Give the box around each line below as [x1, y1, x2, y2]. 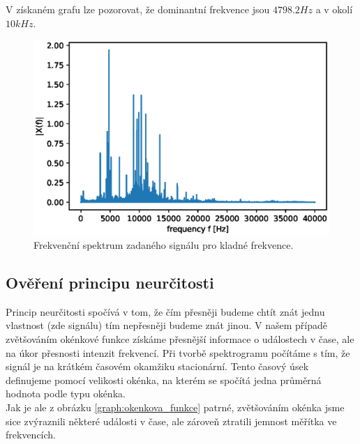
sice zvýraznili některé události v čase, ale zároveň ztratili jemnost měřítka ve [6, 413, 337, 428]
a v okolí [315, 2, 353, 16]
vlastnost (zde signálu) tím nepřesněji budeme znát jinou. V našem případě [6, 318, 327, 332]
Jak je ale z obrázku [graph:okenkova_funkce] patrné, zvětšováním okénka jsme [6, 400, 345, 415]
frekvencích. [6, 427, 56, 442]
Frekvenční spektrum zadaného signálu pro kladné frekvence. [33, 238, 294, 252]
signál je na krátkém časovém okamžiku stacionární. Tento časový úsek [6, 359, 309, 374]
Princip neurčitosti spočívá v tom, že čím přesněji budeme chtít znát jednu [6, 304, 325, 319]
